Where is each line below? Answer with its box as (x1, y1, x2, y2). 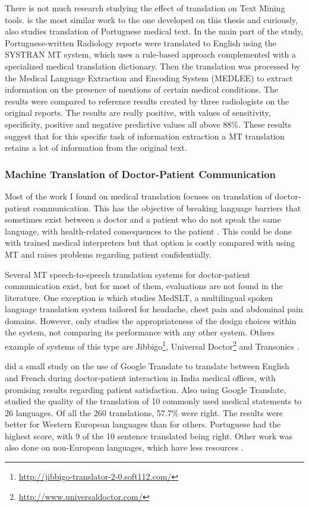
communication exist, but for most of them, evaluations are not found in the (5, 280, 283, 292)
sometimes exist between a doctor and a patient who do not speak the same (5, 213, 281, 226)
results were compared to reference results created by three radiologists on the (5, 94, 289, 107)
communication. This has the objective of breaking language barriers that (33, 201, 301, 214)
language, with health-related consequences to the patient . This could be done (5, 224, 292, 237)
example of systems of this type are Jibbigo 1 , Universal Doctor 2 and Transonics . (5, 338, 299, 352)
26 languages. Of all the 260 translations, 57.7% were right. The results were (5, 406, 283, 419)
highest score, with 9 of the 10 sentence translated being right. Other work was (5, 429, 292, 442)
